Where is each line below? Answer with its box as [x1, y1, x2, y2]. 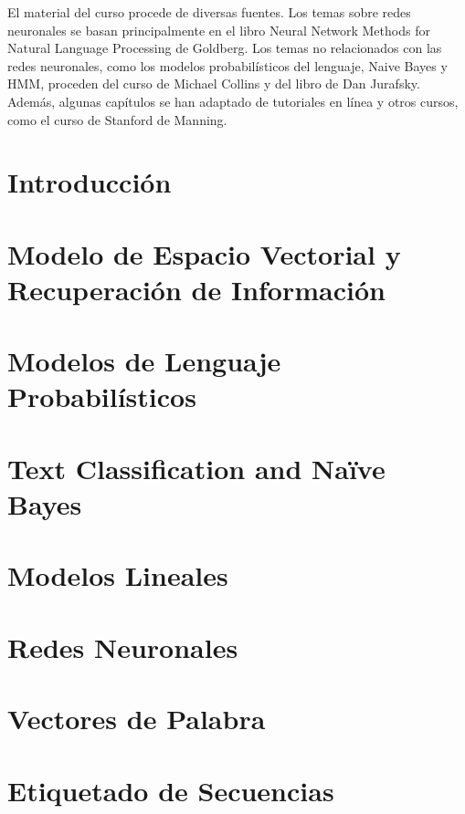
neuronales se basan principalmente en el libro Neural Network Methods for [7, 20, 430, 39]
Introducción [7, 163, 172, 201]
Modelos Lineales [7, 557, 228, 594]
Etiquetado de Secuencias [7, 771, 334, 809]
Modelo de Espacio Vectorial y [7, 235, 401, 272]
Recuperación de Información [7, 270, 386, 308]
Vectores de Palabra [7, 700, 266, 737]
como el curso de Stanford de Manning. [7, 110, 227, 129]
